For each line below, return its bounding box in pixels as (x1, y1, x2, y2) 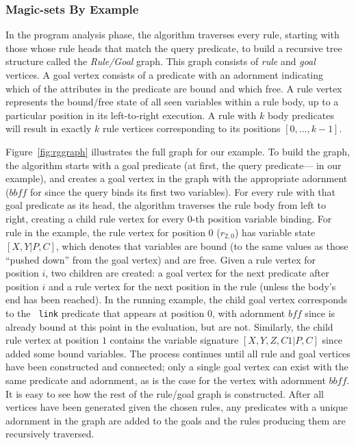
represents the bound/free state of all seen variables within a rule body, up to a (5, 94, 339, 109)
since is (305, 305, 335, 320)
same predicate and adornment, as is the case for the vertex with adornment (5, 372, 326, 387)
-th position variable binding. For (192, 211, 332, 225)
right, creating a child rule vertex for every (5, 211, 185, 225)
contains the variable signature (110, 333, 239, 347)
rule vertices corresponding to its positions (102, 121, 281, 136)
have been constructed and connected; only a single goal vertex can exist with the (5, 359, 348, 374)
